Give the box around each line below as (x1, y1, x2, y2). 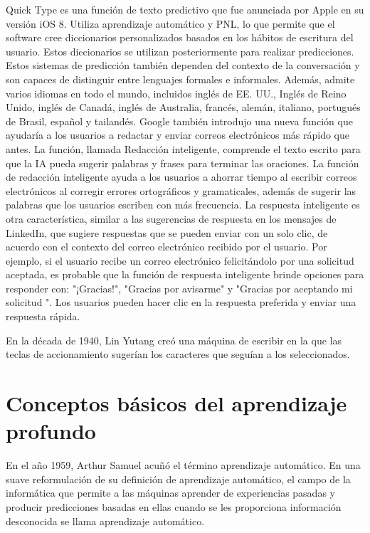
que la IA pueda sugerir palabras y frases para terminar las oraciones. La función (6, 155, 359, 170)
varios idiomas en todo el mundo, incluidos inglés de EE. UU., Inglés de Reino (6, 85, 347, 100)
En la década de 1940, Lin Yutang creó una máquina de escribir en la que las (6, 332, 342, 347)
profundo (6, 416, 96, 445)
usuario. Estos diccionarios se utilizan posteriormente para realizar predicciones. (6, 43, 354, 58)
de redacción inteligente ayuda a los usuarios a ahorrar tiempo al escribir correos (6, 169, 357, 184)
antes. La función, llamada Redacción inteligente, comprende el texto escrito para (6, 141, 361, 156)
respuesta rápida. (6, 309, 80, 324)
